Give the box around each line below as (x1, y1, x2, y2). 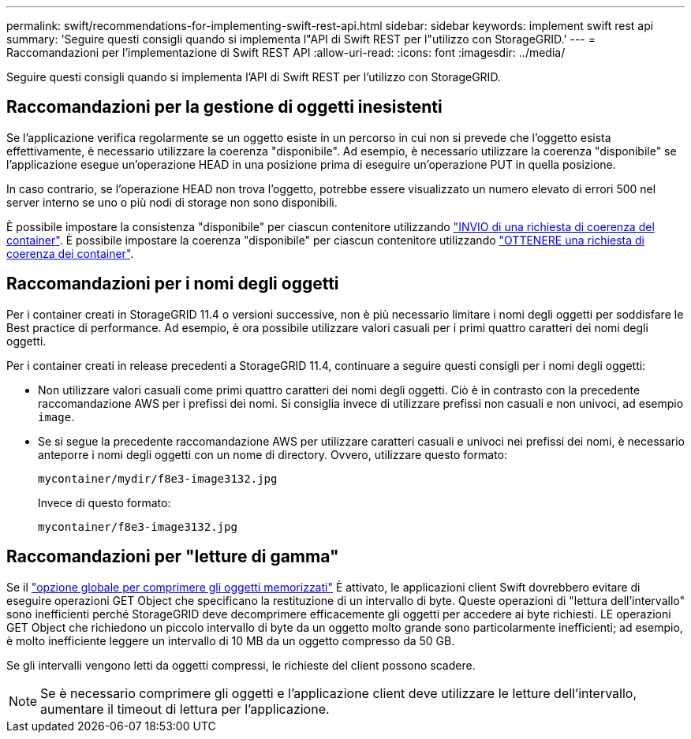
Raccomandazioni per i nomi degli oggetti (6, 274, 339, 294)
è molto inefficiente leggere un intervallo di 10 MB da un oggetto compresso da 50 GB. (6, 633, 455, 648)
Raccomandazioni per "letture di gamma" (6, 547, 339, 567)
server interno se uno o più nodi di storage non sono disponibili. (6, 195, 338, 209)
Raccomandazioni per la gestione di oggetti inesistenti (6, 97, 443, 118)
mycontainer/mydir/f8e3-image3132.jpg (38, 472, 278, 485)
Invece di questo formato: (38, 495, 171, 509)
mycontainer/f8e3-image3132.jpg (38, 520, 237, 533)
